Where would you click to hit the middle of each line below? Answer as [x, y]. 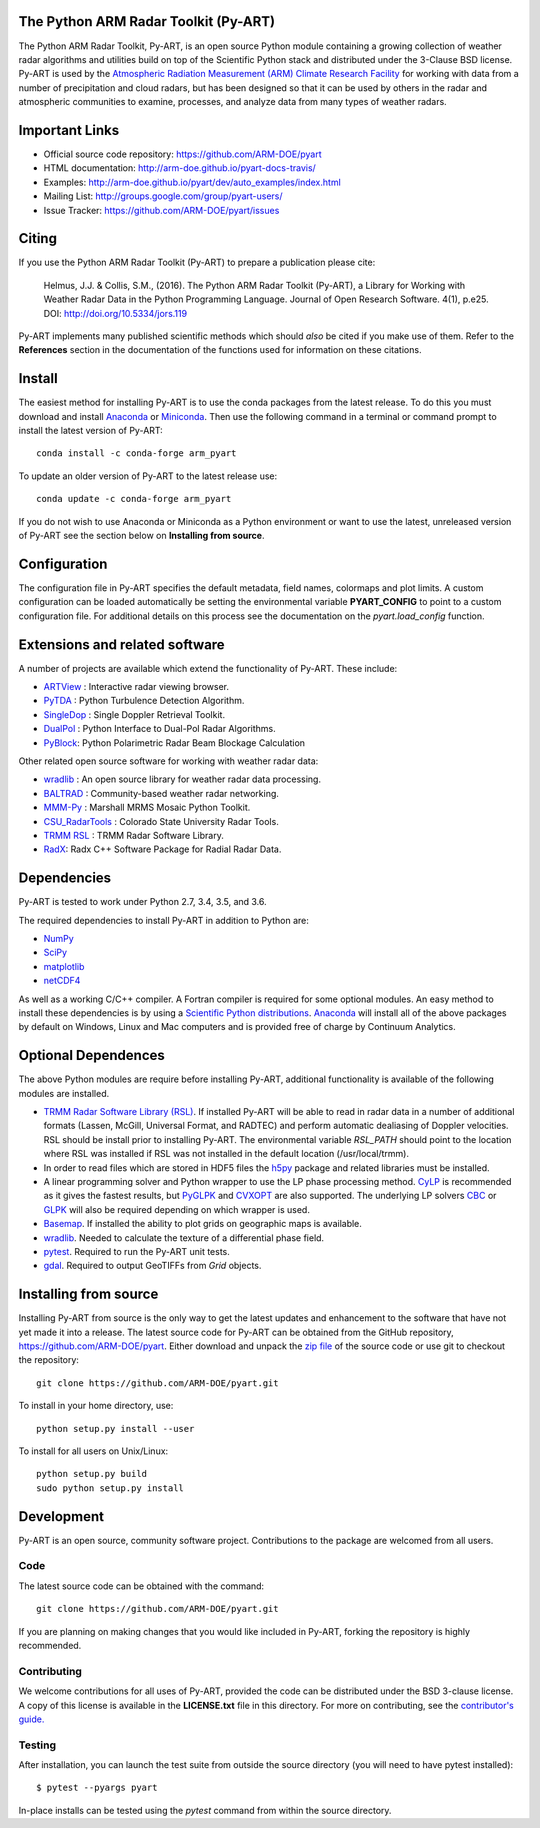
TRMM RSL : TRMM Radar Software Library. [133, 835]
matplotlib [64, 966]
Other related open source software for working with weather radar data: [168, 761]
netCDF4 [62, 981]
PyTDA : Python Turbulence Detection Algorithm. [144, 701]
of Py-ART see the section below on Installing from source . [141, 536]
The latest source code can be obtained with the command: [141, 1586]
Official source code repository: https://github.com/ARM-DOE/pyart [182, 154]
